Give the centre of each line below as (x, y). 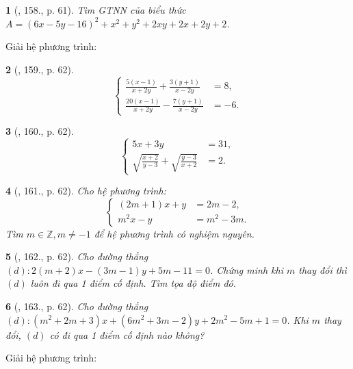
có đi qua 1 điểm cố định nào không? (127, 334)
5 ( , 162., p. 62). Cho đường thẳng (77, 256)
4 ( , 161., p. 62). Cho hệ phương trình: (86, 190)
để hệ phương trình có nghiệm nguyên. (174, 233)
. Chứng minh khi (246, 269)
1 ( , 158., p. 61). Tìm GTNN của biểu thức (96, 10)
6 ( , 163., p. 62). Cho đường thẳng (77, 306)
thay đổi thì (323, 269)
